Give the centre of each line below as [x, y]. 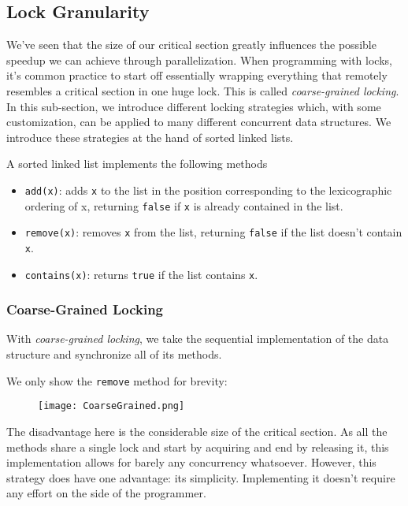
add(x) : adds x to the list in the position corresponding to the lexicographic [208, 190]
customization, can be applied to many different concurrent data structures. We [199, 122]
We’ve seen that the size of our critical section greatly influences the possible [191, 45]
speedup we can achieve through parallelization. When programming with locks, [199, 60]
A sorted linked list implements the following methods [137, 164]
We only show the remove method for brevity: [117, 380]
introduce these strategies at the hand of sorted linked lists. [150, 137]
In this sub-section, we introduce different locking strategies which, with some [194, 106]
